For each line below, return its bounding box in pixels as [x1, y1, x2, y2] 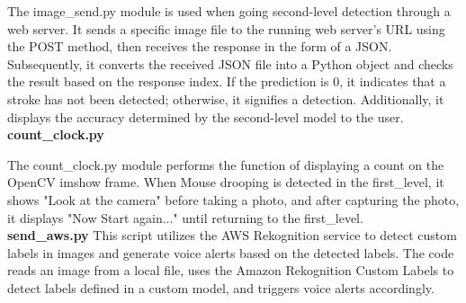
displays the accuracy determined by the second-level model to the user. [7, 107, 404, 126]
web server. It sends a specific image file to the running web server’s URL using [7, 19, 445, 38]
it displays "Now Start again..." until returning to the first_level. [7, 208, 363, 227]
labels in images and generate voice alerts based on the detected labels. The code [7, 243, 454, 262]
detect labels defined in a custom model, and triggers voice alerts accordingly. [7, 278, 435, 297]
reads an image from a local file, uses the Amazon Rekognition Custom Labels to [7, 261, 454, 280]
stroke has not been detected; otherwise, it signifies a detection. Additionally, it [7, 89, 444, 108]
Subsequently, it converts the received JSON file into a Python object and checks [7, 54, 453, 73]
